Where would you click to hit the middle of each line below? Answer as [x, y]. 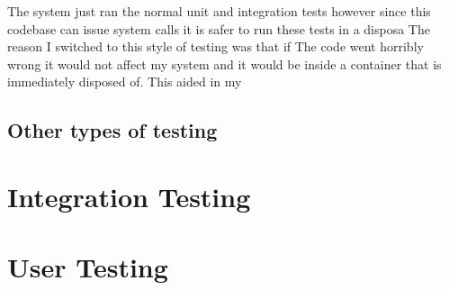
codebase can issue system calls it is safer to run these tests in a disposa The [219, 28]
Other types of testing [112, 130]
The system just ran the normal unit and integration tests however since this [219, 11]
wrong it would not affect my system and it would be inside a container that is [224, 63]
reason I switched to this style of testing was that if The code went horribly [216, 46]
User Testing [88, 267]
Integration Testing [129, 196]
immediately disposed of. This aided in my [125, 82]
